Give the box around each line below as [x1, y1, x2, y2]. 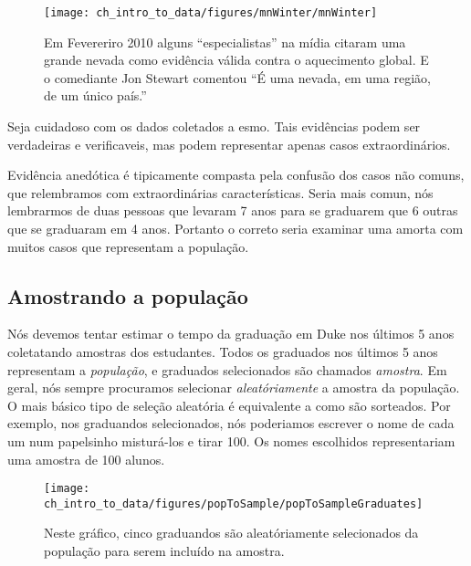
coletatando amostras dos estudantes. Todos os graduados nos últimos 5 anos [7, 341, 438, 361]
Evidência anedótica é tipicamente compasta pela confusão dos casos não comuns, [7, 165, 465, 184]
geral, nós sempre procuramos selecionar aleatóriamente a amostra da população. [7, 378, 460, 397]
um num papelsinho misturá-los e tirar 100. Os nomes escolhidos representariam [7, 431, 455, 450]
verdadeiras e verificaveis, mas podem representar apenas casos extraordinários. [7, 134, 451, 153]
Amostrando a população [7, 281, 248, 309]
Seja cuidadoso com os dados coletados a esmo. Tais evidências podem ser [7, 117, 421, 136]
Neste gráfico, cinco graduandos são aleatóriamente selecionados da [44, 523, 419, 542]
